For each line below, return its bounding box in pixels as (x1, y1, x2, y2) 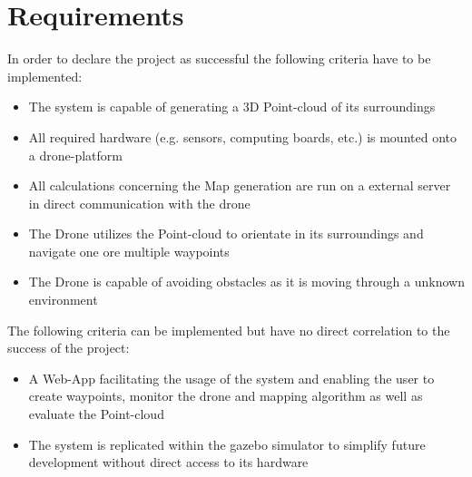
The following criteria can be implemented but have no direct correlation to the (7, 320, 450, 339)
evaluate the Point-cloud (28, 404, 164, 423)
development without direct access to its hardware (28, 453, 309, 472)
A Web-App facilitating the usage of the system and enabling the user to (28, 368, 435, 387)
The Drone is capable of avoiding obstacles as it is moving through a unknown (28, 272, 465, 291)
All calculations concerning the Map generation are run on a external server (28, 176, 451, 195)
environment (28, 290, 98, 309)
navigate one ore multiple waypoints (28, 241, 230, 260)
